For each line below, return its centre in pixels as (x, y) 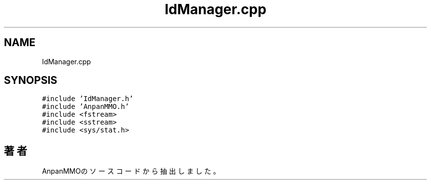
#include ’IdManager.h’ (88, 99)
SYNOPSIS (31, 80)
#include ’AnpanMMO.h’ (86, 107)
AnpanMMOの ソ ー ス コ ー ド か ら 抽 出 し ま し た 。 (131, 171)
